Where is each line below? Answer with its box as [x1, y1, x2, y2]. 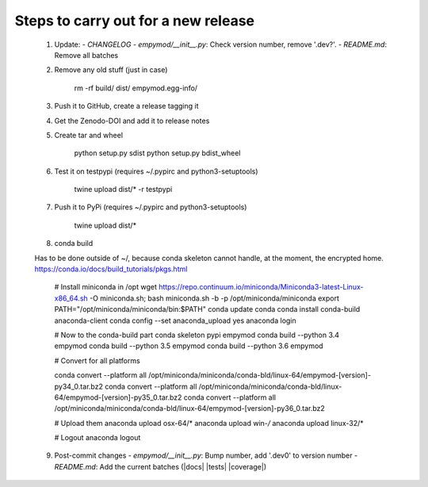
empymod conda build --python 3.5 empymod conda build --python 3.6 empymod [54, 341, 324, 351]
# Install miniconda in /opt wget [54, 282, 158, 292]
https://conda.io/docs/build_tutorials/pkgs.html [34, 264, 188, 274]
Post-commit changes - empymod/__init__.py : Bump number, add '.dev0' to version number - [54, 451, 358, 460]
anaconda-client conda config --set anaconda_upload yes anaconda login [54, 316, 296, 325]
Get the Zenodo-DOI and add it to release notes [54, 116, 210, 125]
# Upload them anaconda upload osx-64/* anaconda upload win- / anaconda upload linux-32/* [54, 418, 364, 428]
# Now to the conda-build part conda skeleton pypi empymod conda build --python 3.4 [54, 330, 340, 339]
